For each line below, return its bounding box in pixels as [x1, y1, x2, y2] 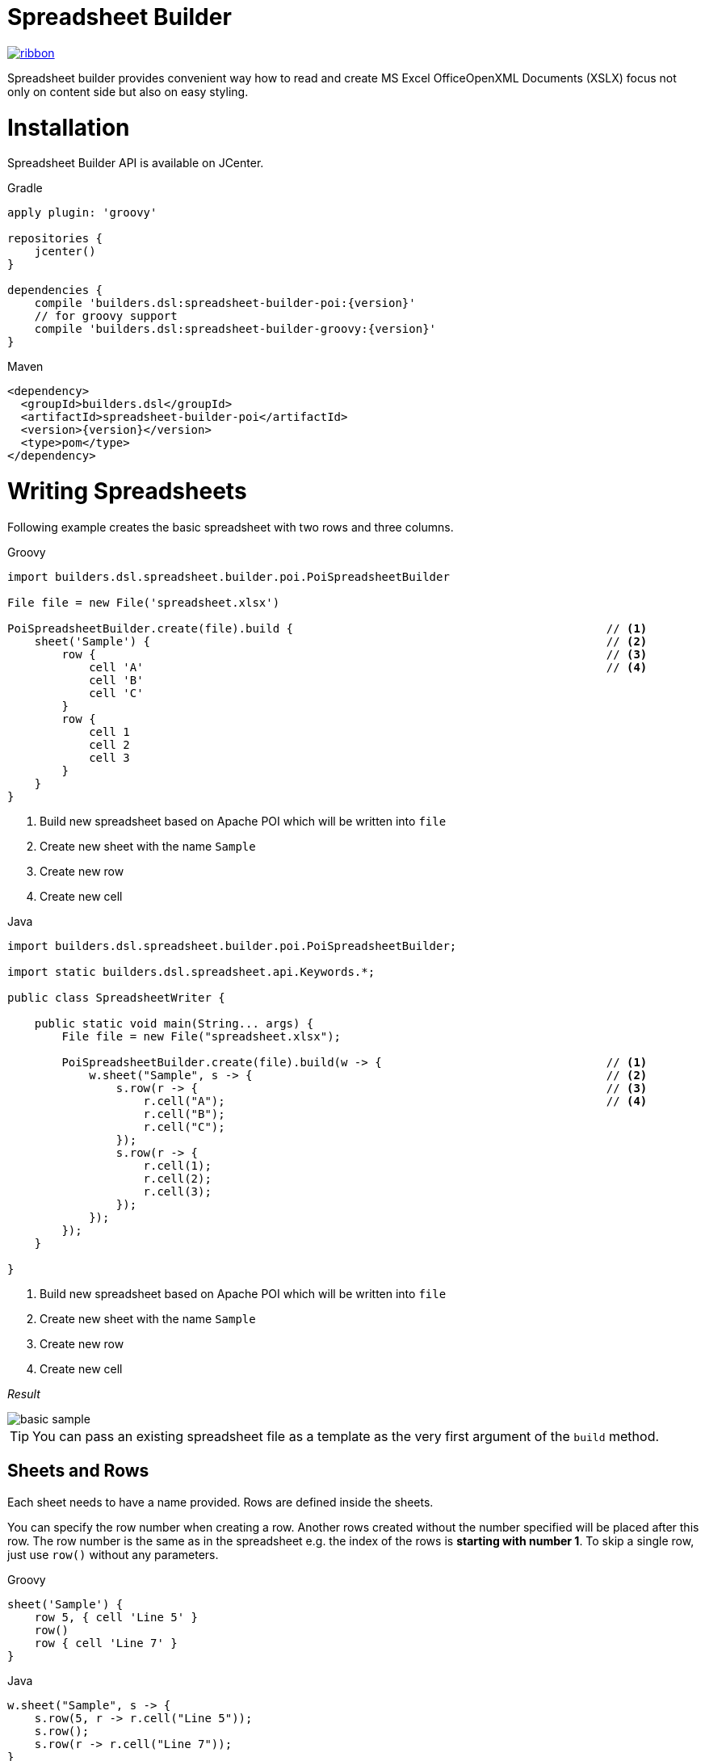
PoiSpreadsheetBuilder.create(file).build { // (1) [7, 621, 648, 635]
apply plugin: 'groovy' [7, 206, 157, 220]
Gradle [7, 181, 43, 195]
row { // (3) [61, 647, 648, 661]
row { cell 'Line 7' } [34, 1636, 178, 1650]
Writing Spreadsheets [7, 477, 247, 505]
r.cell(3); [143, 1184, 212, 1198]
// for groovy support [34, 309, 178, 323]
